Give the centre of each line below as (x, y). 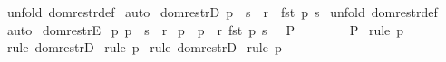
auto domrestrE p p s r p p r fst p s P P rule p (205, 29)
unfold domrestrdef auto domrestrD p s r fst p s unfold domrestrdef (222, 12)
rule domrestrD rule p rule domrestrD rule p (144, 47)
